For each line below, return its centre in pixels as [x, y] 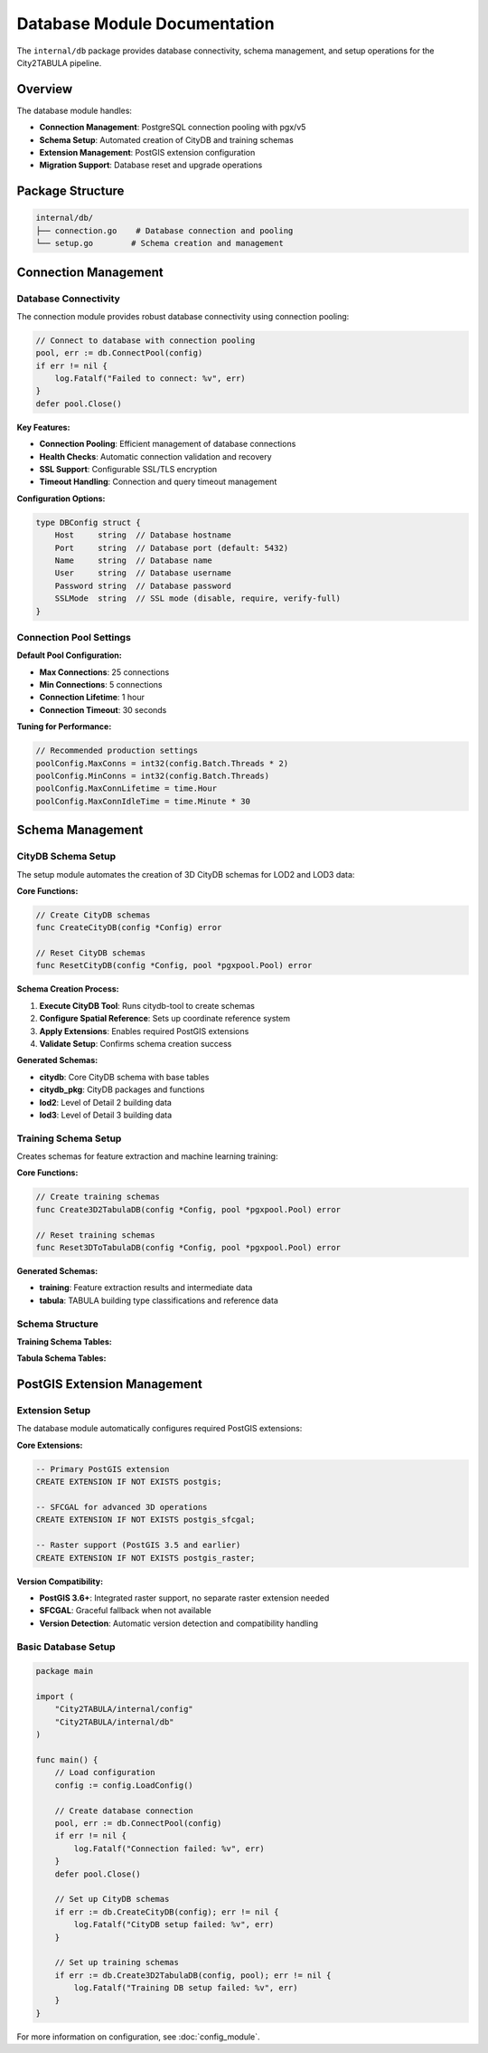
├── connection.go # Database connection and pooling [164, 230]
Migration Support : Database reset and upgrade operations [151, 165]
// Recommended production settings [117, 751]
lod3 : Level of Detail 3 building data [106, 1115]
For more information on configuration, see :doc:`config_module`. [139, 2037]
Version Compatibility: [60, 1581]
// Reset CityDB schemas [91, 953]
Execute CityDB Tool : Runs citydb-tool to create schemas [147, 1005]
